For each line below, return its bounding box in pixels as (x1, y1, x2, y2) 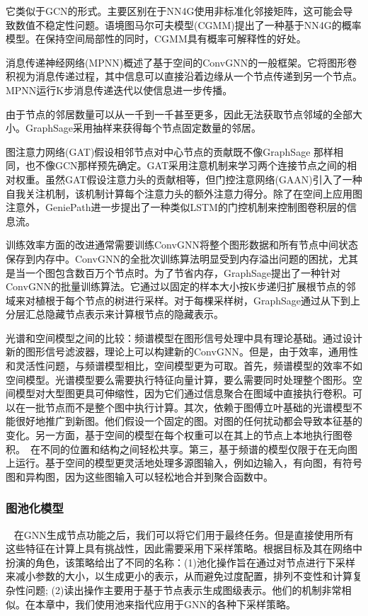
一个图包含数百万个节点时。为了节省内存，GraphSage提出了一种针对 (25, 265, 341, 280)
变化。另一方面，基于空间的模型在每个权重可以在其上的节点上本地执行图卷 (6, 428, 352, 443)
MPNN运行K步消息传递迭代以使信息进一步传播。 (6, 82, 233, 97)
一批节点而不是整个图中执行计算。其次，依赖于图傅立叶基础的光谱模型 (25, 399, 352, 414)
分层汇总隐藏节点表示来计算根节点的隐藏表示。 (6, 307, 224, 321)
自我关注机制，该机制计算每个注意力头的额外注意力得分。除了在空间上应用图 (6, 186, 362, 200)
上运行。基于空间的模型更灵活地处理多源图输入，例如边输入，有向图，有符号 (6, 455, 362, 470)
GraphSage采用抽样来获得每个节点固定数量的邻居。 (25, 120, 262, 135)
